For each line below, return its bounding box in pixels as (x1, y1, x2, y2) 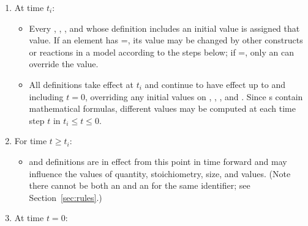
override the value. (29, 57, 99, 70)
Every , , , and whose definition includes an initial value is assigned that (29, 21, 300, 34)
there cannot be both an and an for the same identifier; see (29, 179, 250, 192)
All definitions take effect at (29, 78, 133, 90)
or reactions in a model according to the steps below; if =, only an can (29, 45, 294, 58)
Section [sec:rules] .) (29, 191, 102, 203)
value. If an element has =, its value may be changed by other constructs (29, 34, 303, 46)
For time (14, 134, 47, 147)
